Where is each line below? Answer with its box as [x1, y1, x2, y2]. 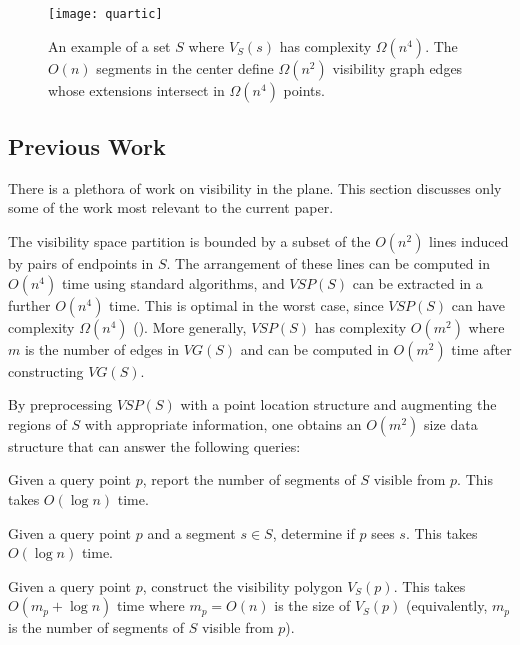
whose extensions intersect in [48, 79, 225, 100]
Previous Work [8, 131, 166, 162]
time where [117, 595, 185, 616]
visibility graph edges [332, 57, 463, 78]
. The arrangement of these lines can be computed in [166, 253, 490, 274]
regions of [8, 413, 67, 434]
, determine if [272, 522, 355, 543]
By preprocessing [8, 394, 113, 415]
